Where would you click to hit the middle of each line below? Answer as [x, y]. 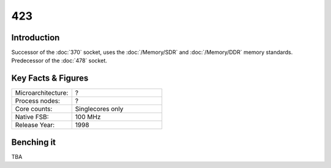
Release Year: [35, 125]
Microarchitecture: [42, 93]
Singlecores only [99, 109]
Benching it [34, 142]
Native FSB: [32, 117]
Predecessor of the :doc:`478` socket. [59, 60]
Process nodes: [38, 101]
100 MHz [88, 117]
